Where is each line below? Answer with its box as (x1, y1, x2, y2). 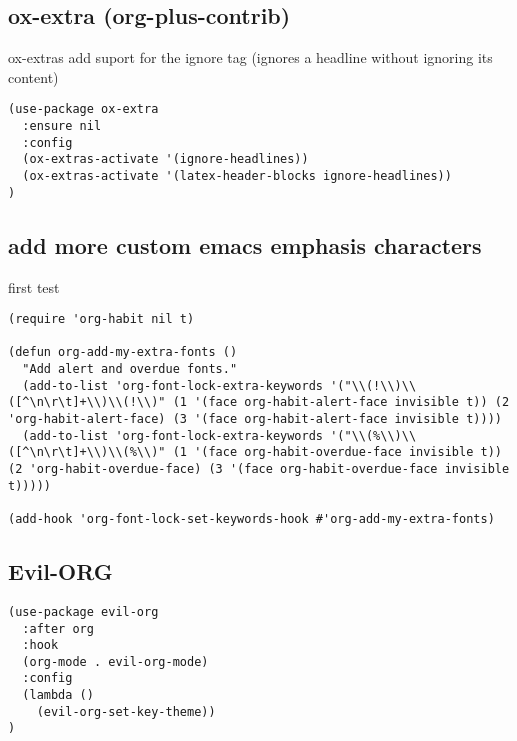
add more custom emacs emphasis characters (8, 229, 482, 260)
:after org (22, 621, 94, 636)
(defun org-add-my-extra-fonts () (8, 345, 238, 360)
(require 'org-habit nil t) (8, 312, 195, 327)
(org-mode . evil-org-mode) (22, 654, 209, 669)
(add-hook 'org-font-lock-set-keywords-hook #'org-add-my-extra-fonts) (8, 512, 495, 526)
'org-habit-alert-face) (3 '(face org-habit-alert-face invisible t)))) (8, 412, 502, 427)
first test (8, 276, 60, 297)
